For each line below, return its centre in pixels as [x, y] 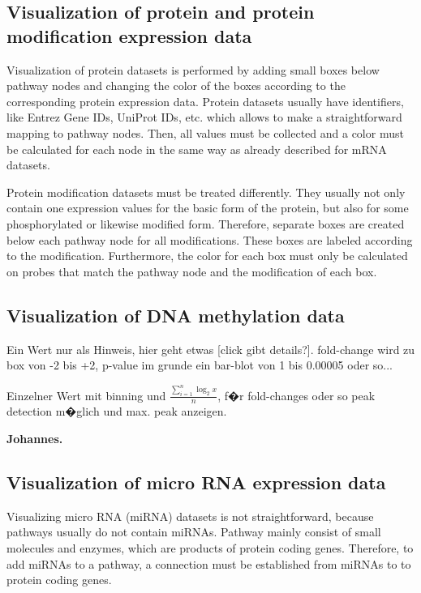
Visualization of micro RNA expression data [196, 482]
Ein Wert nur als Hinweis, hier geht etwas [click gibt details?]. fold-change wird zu [211, 349]
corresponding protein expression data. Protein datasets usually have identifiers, [205, 101]
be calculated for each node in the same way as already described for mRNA [197, 149]
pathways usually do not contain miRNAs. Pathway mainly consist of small [194, 532]
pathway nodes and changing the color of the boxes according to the [176, 85]
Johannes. [35, 438]
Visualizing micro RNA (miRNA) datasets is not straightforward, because [190, 516]
